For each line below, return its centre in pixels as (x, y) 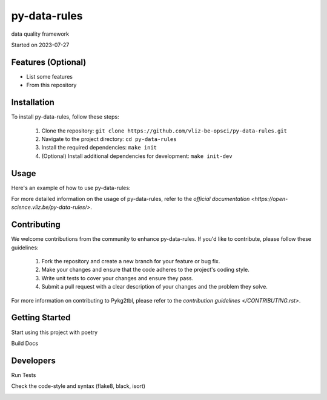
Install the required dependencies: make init (99, 148)
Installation (33, 103)
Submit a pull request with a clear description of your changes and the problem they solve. (154, 287)
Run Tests (24, 375)
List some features (49, 76)
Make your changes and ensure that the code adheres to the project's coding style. (145, 270)
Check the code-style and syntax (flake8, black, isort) (78, 386)
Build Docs (25, 343)
